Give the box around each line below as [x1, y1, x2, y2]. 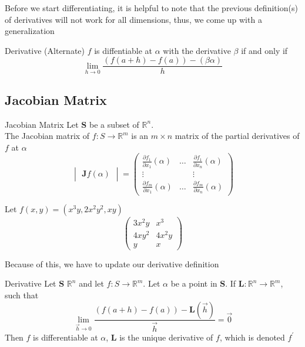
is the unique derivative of [119, 331, 213, 343]
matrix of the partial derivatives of [175, 130, 300, 142]
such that [5, 288, 39, 301]
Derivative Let [5, 277, 56, 290]
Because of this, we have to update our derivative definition [5, 257, 219, 270]
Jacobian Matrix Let [5, 118, 79, 130]
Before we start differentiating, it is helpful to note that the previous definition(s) [5, 2, 298, 13]
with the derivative [163, 44, 231, 56]
